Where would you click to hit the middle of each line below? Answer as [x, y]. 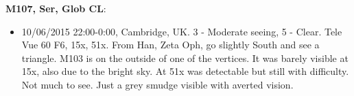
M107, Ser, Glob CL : [56, 8]
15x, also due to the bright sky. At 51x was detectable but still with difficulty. [185, 71]
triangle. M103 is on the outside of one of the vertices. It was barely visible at [185, 58]
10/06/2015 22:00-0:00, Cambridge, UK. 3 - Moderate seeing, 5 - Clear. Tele [182, 31]
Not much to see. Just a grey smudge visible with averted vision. [157, 84]
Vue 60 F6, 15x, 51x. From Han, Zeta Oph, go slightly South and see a [170, 45]
